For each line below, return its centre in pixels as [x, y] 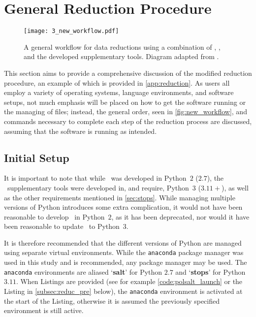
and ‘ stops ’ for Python [210, 271]
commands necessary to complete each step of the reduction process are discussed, [128, 121]
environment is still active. [44, 310]
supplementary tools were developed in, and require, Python [98, 187]
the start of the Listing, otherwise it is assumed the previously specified [112, 301]
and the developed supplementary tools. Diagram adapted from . [121, 56]
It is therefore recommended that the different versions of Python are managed [123, 242]
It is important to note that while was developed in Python [95, 178]
